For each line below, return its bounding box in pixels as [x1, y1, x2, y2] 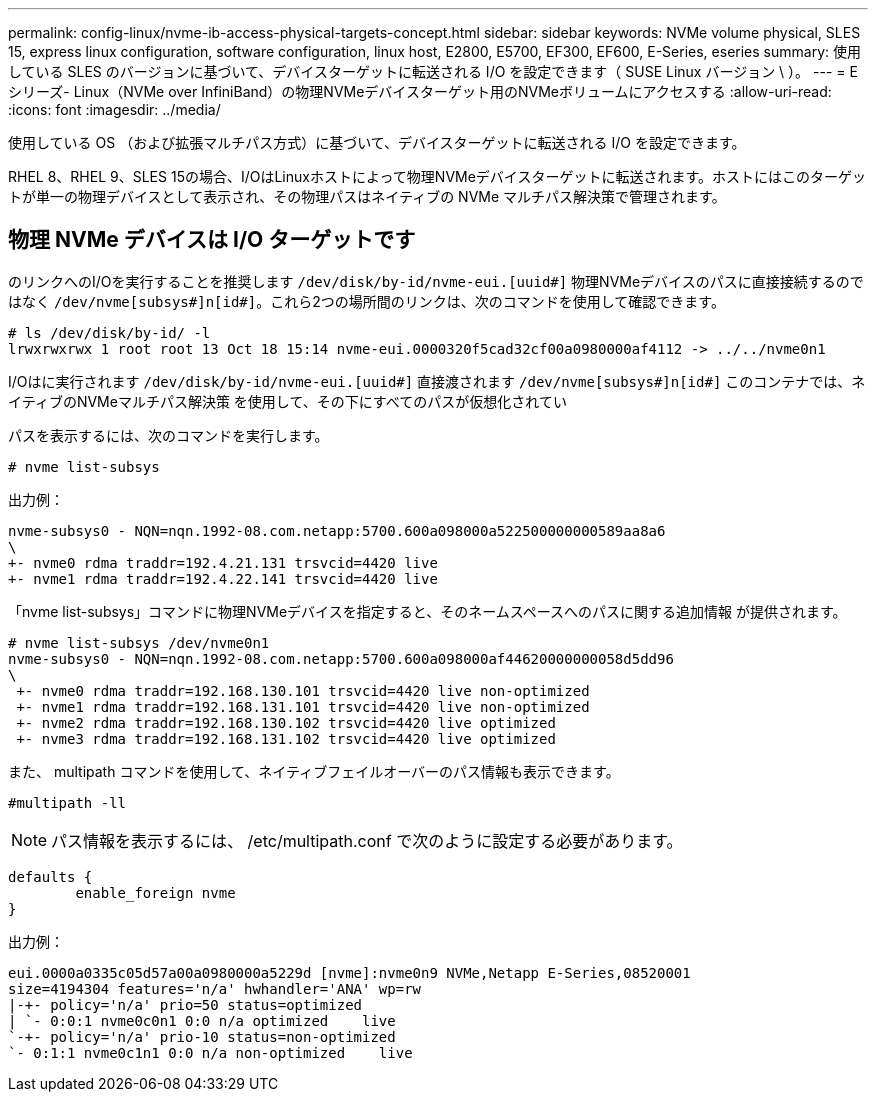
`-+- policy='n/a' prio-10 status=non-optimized [8, 1028, 396, 1045]
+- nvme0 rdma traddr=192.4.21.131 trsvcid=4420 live [8, 554, 438, 571]
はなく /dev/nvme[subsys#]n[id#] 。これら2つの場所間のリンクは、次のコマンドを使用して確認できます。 [8, 292, 725, 310]
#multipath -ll [8, 794, 127, 811]
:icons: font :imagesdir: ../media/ [8, 101, 221, 118]
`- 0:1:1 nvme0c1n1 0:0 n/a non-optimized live [8, 1044, 413, 1061]
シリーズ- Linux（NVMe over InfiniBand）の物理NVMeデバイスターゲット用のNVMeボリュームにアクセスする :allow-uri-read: [8, 83, 832, 100]
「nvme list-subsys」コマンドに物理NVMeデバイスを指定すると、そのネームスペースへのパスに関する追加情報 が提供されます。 [8, 602, 847, 620]
